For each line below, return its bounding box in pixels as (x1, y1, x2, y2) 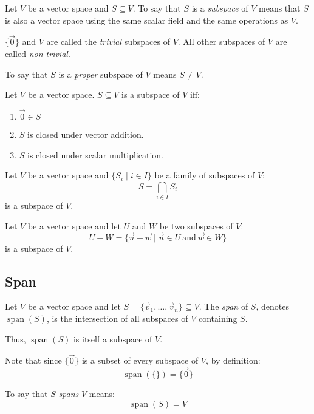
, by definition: (206, 354, 261, 367)
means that (259, 2, 301, 14)
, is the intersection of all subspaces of (46, 311, 188, 324)
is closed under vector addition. (27, 128, 144, 140)
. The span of (199, 300, 248, 313)
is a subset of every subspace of (81, 354, 199, 367)
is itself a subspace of (73, 332, 152, 345)
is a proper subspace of (58, 67, 143, 80)
